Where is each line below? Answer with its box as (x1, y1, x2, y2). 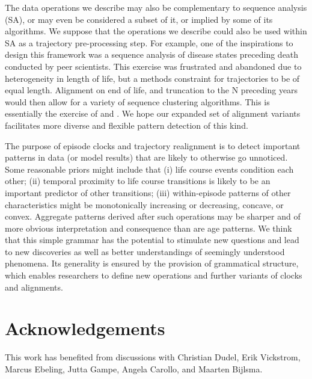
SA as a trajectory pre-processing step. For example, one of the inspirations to (5, 36, 293, 49)
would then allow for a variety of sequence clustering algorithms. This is (5, 95, 270, 108)
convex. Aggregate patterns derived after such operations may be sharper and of (5, 210, 301, 223)
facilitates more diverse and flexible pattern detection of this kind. (5, 119, 248, 131)
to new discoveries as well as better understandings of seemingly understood (5, 245, 285, 257)
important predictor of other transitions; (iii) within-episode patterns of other (5, 186, 291, 199)
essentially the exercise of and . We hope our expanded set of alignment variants (5, 107, 301, 120)
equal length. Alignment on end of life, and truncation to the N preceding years (5, 84, 298, 96)
